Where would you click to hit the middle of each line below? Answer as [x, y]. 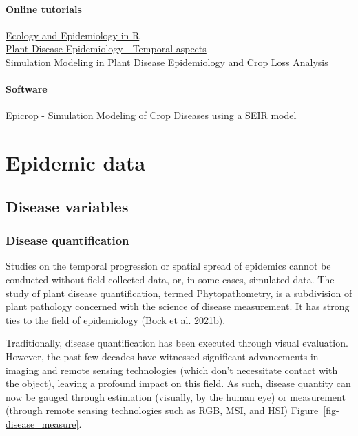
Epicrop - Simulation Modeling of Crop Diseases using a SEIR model [151, 115]
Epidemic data [76, 163]
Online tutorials [44, 9]
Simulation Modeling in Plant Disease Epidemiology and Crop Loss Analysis [167, 62]
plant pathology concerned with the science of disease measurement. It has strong [178, 306]
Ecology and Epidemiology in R [73, 35]
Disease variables [67, 206]
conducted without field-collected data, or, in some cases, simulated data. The [170, 279]
